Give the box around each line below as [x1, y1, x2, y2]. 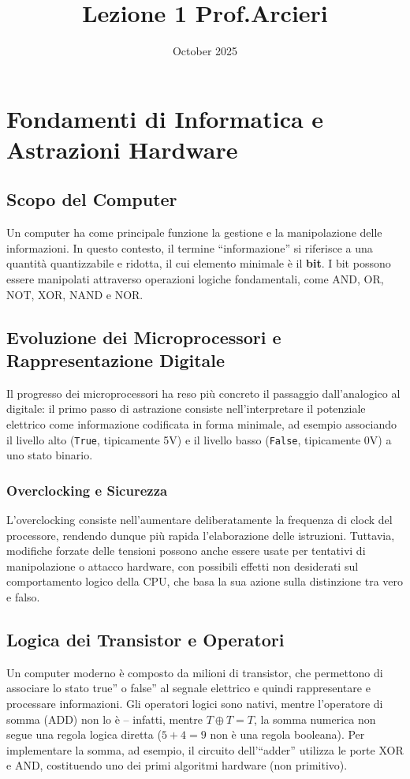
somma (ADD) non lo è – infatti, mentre [6, 710, 203, 727]
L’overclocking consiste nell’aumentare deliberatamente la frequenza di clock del [6, 511, 393, 528]
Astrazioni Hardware [6, 133, 238, 165]
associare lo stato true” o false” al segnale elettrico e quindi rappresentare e [6, 680, 371, 696]
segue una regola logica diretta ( [6, 726, 162, 743]
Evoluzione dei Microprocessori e [6, 324, 281, 349]
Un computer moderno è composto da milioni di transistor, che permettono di [6, 664, 383, 680]
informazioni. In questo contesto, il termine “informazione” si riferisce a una [6, 239, 373, 256]
